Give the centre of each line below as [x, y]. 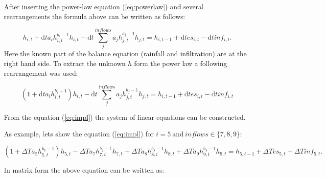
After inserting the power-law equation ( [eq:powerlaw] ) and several [104, 6]
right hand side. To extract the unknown [65, 63]
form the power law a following [181, 63]
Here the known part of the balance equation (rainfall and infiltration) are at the [125, 54]
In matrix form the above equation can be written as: [84, 170]
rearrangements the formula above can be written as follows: [94, 16]
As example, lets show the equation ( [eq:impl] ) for [79, 133]
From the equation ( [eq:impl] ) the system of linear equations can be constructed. [125, 117]
